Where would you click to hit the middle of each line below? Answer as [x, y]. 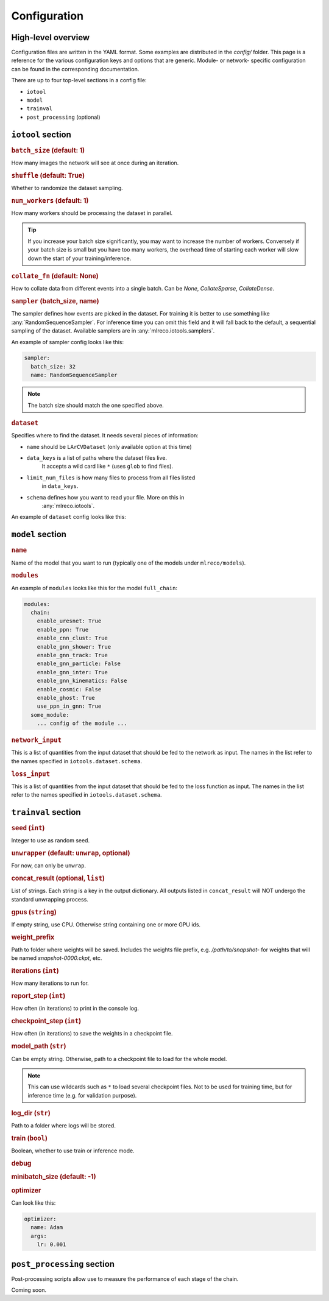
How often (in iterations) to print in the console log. [75, 1009]
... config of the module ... [82, 724]
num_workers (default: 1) [50, 200]
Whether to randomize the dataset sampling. [67, 188]
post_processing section [63, 1264]
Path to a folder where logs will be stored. [63, 1126]
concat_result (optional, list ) [58, 878]
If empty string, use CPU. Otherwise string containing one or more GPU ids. [106, 924]
